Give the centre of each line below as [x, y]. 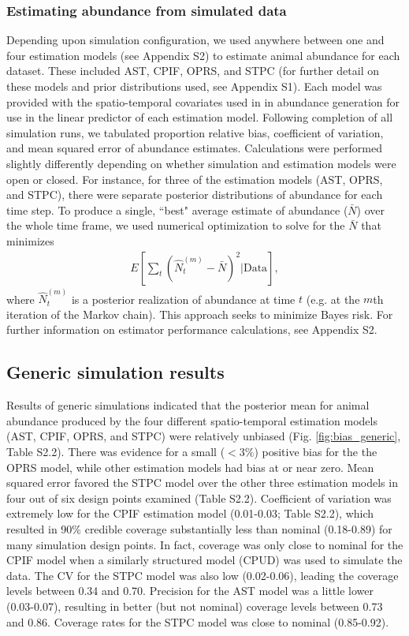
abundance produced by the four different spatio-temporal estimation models [192, 420]
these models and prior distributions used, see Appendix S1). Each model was [194, 86]
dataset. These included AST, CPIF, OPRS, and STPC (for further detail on [193, 71]
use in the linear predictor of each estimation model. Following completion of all [200, 117]
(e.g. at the [333, 299]
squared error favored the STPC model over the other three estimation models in [202, 483]
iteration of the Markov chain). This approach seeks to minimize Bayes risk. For [200, 314]
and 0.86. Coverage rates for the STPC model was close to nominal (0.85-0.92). [198, 621]
